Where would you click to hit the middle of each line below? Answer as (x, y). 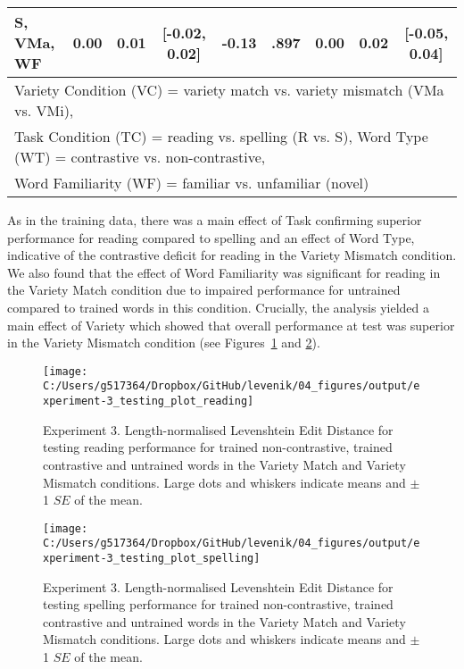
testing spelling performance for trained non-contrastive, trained (218, 604)
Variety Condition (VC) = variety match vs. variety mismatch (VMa (229, 90)
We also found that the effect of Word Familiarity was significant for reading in (224, 272)
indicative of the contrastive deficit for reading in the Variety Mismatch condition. (232, 255)
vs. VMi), (44, 110)
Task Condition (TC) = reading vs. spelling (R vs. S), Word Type (221, 136)
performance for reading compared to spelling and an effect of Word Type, (211, 237)
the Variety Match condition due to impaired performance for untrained (204, 290)
